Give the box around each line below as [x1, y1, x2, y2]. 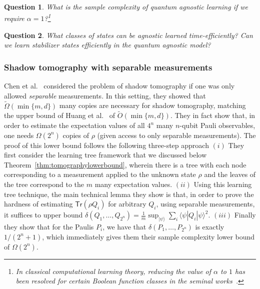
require [4, 13, 24, 23]
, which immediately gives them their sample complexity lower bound [42, 231, 255, 241]
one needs [4, 129, 34, 140]
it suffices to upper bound [4, 209, 83, 220]
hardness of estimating [4, 198, 73, 209]
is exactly [195, 221, 224, 232]
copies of [62, 129, 89, 140]
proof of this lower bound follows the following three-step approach [4, 139, 209, 150]
